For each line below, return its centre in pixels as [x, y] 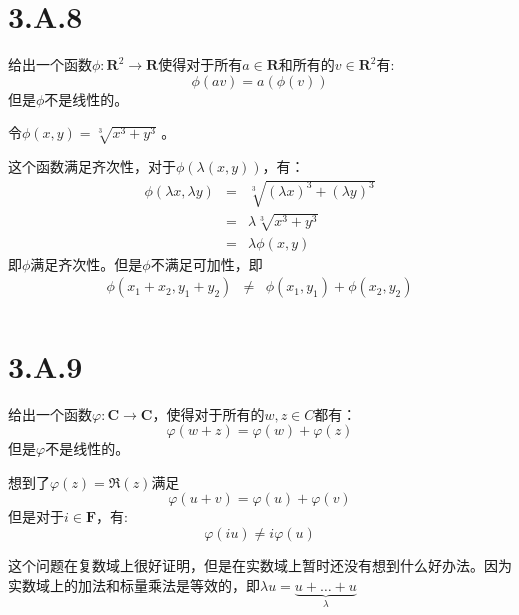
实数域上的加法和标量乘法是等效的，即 [134, 584]
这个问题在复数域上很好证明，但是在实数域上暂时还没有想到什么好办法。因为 [260, 564]
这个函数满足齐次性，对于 [92, 166]
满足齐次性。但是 [86, 263]
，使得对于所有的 [208, 413]
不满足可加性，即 [206, 263]
